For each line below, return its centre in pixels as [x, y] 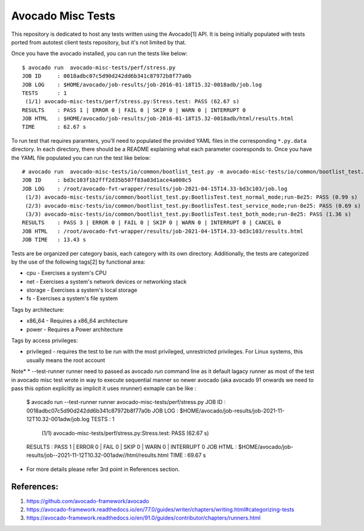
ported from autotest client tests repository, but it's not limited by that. [99, 42]
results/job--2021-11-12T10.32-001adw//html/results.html [98, 455]
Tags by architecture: [38, 309]
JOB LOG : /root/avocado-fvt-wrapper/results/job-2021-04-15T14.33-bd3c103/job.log [155, 189]
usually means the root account [66, 360]
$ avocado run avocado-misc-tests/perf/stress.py [99, 67]
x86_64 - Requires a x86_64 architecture [77, 321]
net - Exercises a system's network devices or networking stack [106, 281]
